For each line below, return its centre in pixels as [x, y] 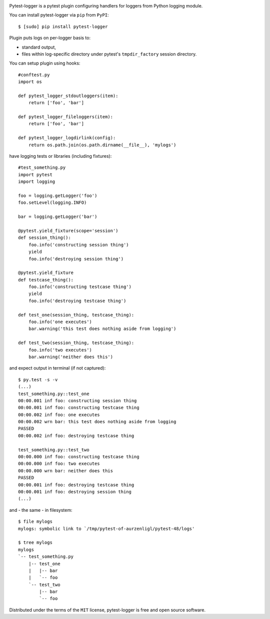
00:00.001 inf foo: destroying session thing [75, 492]
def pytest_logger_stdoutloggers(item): [68, 96]
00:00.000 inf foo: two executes [59, 464]
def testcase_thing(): [46, 280]
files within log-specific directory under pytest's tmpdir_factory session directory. [109, 54]
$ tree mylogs [35, 543]
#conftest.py [34, 75]
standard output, [39, 47]
